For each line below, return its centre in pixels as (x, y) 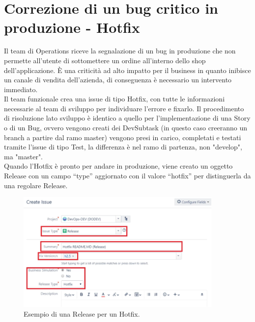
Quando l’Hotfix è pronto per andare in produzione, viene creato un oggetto (118, 166)
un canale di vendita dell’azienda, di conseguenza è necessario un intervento (118, 80)
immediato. (21, 89)
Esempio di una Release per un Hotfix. (82, 313)
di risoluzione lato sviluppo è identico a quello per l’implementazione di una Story (127, 118)
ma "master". (24, 156)
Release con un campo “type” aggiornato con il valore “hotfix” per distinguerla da (127, 176)
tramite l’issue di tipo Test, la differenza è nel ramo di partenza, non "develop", (123, 147)
